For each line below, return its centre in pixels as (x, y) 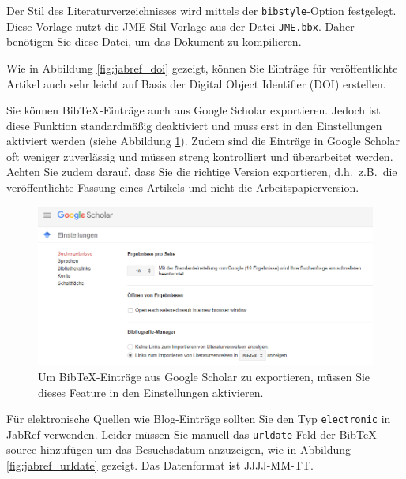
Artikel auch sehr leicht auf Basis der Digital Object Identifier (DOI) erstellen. (196, 83)
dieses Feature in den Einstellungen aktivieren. (151, 392)
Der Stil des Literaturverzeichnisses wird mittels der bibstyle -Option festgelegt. (201, 10)
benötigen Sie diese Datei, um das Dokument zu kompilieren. (154, 41)
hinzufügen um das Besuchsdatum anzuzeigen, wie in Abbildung (195, 449)
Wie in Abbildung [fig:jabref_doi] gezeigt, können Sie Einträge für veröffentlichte (202, 67)
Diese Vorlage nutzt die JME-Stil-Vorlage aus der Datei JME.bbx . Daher (180, 26)
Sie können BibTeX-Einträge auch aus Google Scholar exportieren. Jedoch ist (194, 110)
